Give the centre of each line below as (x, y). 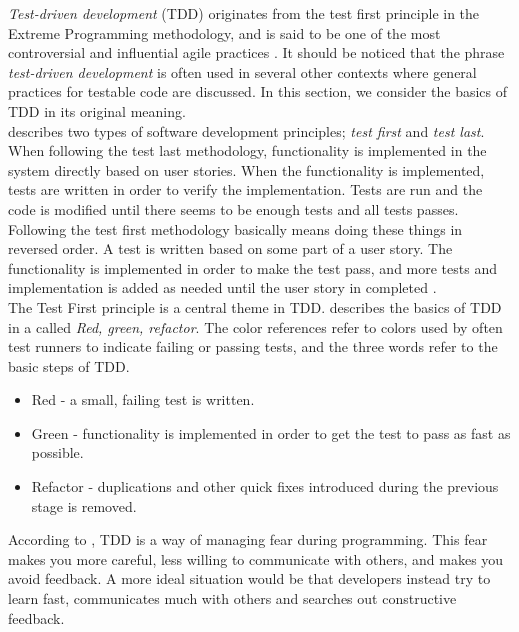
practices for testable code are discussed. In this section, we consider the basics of (258, 91)
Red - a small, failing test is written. (143, 399)
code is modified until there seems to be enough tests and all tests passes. (233, 208)
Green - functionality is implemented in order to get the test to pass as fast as (271, 432)
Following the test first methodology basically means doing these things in (235, 228)
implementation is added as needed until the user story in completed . (222, 287)
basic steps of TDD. (69, 365)
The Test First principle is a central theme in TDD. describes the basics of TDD (255, 306)
